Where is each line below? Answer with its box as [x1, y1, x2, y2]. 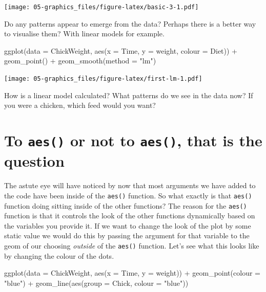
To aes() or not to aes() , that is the [4, 130, 262, 151]
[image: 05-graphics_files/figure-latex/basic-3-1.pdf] [4, 4, 199, 11]
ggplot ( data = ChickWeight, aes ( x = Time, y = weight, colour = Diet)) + [4, 45, 238, 56]
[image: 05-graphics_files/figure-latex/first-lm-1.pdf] [4, 75, 202, 83]
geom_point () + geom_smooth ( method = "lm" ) [4, 55, 156, 66]
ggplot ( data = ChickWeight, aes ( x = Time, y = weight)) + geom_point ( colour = [4, 267, 260, 278]
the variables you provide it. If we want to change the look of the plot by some [4, 220, 251, 231]
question [4, 150, 65, 171]
